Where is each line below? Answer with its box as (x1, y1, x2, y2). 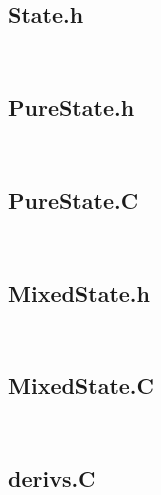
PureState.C (8, 184, 139, 215)
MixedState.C (8, 370, 155, 401)
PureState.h (8, 91, 135, 122)
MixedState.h (8, 277, 150, 308)
